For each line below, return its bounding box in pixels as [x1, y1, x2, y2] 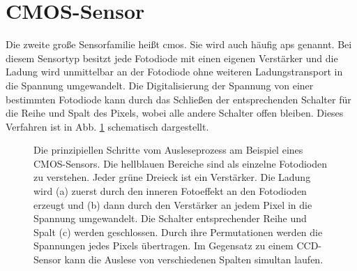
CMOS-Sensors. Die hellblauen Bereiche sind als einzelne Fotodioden [33, 156, 327, 170]
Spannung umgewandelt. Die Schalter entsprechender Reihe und [33, 211, 307, 226]
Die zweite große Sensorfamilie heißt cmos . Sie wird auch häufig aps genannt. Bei [6, 37, 352, 52]
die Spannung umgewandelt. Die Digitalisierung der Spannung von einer [6, 78, 314, 92]
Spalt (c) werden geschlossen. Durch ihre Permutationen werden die [33, 224, 323, 239]
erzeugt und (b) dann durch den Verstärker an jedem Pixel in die [33, 197, 312, 212]
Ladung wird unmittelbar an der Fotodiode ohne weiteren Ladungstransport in [6, 64, 343, 79]
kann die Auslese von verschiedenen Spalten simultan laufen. [64, 252, 324, 267]
